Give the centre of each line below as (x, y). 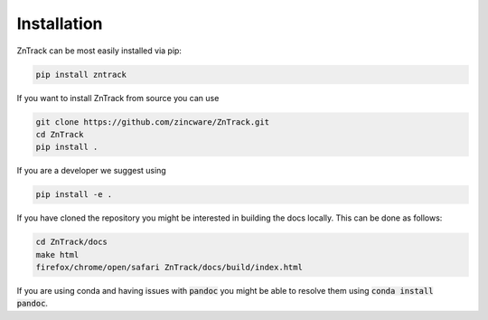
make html (57, 254)
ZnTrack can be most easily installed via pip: (99, 51)
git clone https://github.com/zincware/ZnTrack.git (153, 122)
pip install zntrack (81, 74)
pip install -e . (74, 195)
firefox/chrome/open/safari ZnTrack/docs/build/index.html (169, 267)
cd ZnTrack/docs (72, 242)
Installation (60, 24)
